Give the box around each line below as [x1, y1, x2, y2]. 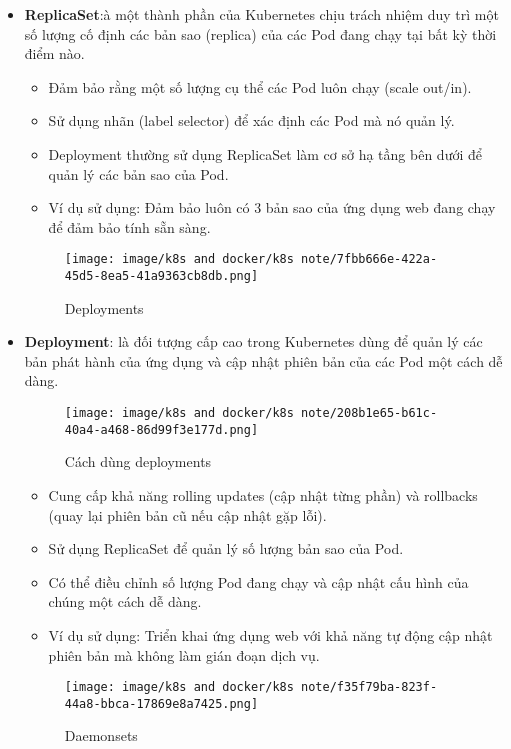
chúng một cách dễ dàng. [48, 591, 202, 612]
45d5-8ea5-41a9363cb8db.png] [64, 269, 259, 283]
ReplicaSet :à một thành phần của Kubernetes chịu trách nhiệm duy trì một [24, 4, 499, 24]
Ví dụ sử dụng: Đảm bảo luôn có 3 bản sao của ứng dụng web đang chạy [48, 197, 496, 218]
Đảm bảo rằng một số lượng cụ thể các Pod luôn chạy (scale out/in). [48, 76, 472, 97]
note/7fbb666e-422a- [301, 252, 438, 267]
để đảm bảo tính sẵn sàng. [48, 216, 211, 237]
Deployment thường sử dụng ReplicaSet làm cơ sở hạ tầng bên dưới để [48, 143, 482, 164]
